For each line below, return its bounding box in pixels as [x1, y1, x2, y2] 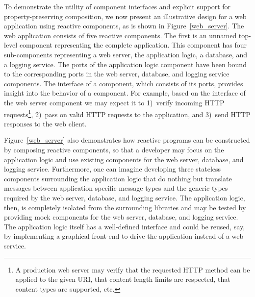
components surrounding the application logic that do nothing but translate [4, 173, 232, 183]
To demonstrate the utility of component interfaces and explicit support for [4, 1, 231, 11]
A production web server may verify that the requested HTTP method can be [15, 264, 250, 274]
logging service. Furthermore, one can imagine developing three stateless [4, 164, 221, 174]
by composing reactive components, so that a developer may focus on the [4, 144, 224, 154]
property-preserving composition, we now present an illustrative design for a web [4, 11, 247, 21]
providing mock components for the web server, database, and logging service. [4, 212, 238, 222]
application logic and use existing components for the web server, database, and [4, 154, 244, 164]
